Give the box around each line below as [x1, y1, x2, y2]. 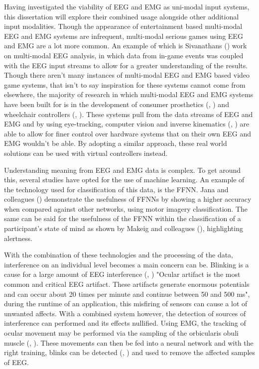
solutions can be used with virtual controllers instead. [4, 147, 168, 158]
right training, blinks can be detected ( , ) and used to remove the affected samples [4, 347, 256, 358]
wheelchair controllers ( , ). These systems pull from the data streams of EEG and [4, 109, 253, 119]
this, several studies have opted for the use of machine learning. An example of [4, 174, 245, 185]
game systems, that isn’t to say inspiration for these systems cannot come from [4, 79, 246, 90]
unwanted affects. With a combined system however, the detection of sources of [4, 308, 246, 318]
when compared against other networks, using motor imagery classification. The [4, 203, 248, 214]
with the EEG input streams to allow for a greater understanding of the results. [4, 60, 248, 70]
